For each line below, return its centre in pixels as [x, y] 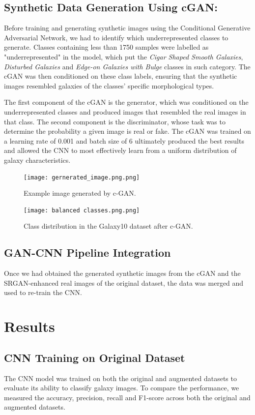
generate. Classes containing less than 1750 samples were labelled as [106, 47]
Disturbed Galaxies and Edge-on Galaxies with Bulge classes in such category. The [127, 66]
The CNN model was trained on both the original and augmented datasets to [120, 378]
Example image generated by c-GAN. [80, 193]
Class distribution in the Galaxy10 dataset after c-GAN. [108, 226]
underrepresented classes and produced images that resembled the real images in [125, 111]
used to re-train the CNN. [43, 292]
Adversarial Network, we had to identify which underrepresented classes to [116, 37]
